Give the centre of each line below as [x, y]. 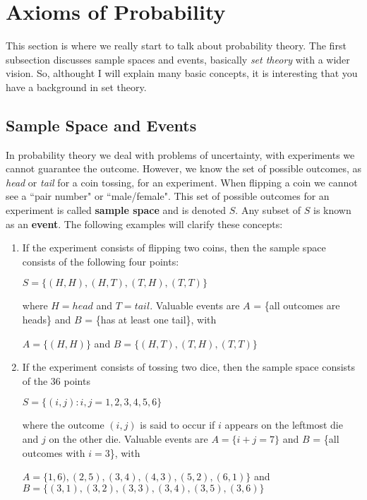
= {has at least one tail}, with [151, 320]
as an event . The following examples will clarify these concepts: [144, 224]
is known [332, 210]
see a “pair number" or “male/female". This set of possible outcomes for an [168, 196]
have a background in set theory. [76, 87]
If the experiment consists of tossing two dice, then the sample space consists [189, 367]
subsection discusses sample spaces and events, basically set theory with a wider [178, 59]
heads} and [47, 320]
